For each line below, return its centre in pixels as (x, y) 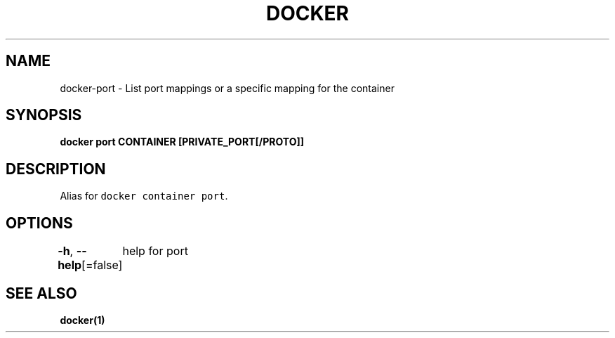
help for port (155, 251)
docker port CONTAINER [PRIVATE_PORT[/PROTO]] (182, 142)
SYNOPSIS (44, 115)
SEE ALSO (41, 293)
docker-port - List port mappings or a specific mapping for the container (227, 88)
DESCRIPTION (56, 169)
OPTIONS (39, 223)
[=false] (102, 265)
